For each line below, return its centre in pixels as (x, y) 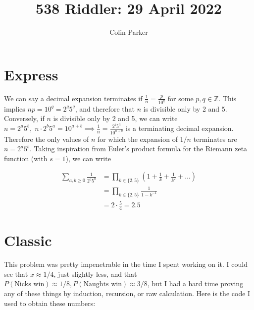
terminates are (215, 139)
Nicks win (29, 284)
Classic (28, 240)
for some (180, 98)
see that (16, 274)
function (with (26, 158)
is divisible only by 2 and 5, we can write (115, 118)
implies (15, 108)
